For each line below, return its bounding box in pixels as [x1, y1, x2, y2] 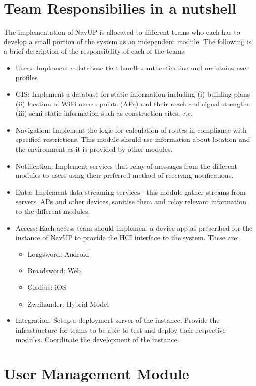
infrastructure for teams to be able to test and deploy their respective [15, 324, 226, 335]
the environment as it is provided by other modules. [15, 144, 173, 154]
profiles [15, 72, 37, 82]
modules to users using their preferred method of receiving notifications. [15, 170, 234, 180]
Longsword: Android [27, 248, 89, 259]
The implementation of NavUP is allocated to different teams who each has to [4, 27, 240, 37]
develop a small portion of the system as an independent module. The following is [4, 36, 252, 46]
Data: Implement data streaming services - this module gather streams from [15, 186, 246, 197]
